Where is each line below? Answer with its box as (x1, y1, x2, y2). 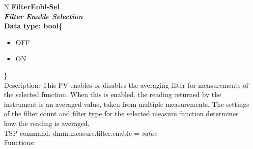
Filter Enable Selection (4, 11, 83, 21)
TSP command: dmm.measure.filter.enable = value (4, 127, 157, 138)
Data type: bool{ (4, 21, 62, 31)
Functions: (4, 137, 35, 148)
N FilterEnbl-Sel (4, 1, 60, 11)
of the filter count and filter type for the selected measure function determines (4, 108, 239, 119)
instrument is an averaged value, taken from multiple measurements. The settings (4, 99, 250, 109)
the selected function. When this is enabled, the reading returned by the (4, 89, 222, 99)
